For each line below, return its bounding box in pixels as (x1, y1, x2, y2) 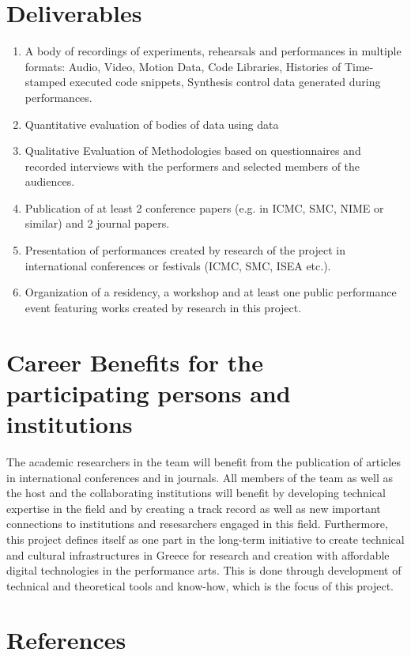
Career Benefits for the (6, 345, 263, 378)
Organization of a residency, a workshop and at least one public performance (25, 284, 397, 300)
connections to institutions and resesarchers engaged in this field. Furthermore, (6, 515, 388, 532)
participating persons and (6, 376, 291, 409)
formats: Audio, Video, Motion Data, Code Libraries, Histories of (25, 58, 341, 74)
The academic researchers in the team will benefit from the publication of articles (6, 453, 401, 469)
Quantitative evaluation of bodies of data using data (25, 115, 279, 132)
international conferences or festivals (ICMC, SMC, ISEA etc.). (25, 257, 331, 273)
